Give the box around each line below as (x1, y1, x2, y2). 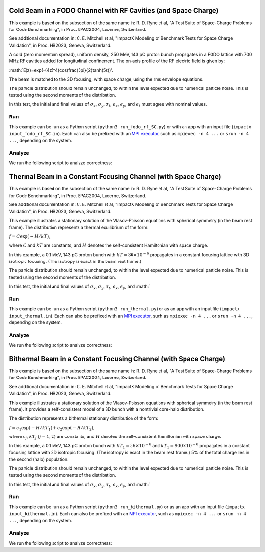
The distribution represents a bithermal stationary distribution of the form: (9, 415, 159, 421)
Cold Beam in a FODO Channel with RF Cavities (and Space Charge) (9, 6, 219, 15)
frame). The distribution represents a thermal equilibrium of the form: (9, 224, 149, 231)
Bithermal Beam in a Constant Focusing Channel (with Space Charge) (9, 354, 226, 363)
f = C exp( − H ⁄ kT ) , (9, 233, 50, 239)
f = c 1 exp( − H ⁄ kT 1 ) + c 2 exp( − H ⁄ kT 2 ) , (9, 424, 95, 432)
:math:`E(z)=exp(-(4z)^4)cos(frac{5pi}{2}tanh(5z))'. (9, 67, 114, 73)
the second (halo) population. (9, 456, 69, 462)
